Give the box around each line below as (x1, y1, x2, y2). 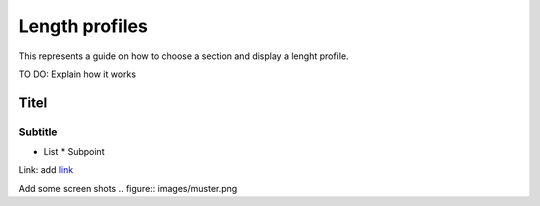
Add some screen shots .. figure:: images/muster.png (18, 182, 238, 194)
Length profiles (18, 15, 149, 37)
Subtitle (18, 125, 58, 139)
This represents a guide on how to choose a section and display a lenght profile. (18, 50, 349, 62)
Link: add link (18, 164, 74, 176)
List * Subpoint (43, 146, 105, 158)
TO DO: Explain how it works (18, 68, 137, 80)
